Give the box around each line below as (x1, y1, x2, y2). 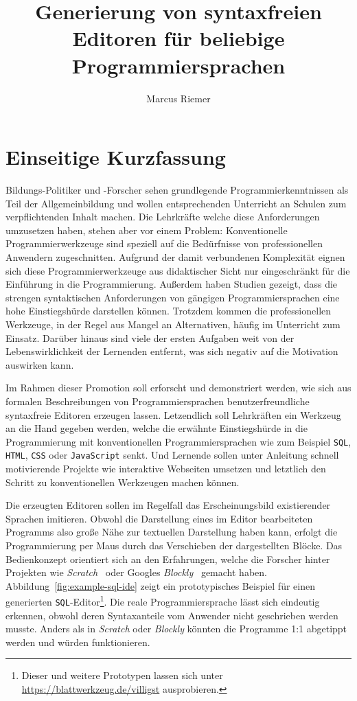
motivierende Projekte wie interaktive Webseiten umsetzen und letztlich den (5, 461, 326, 476)
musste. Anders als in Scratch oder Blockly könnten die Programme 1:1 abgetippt (5, 621, 347, 636)
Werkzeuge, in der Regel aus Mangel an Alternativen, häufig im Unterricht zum (5, 317, 341, 331)
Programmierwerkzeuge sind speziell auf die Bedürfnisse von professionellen (5, 236, 323, 251)
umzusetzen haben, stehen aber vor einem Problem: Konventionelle (5, 222, 288, 237)
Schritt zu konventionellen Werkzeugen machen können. (5, 474, 240, 489)
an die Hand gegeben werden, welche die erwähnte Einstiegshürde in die (5, 421, 308, 435)
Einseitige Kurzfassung (5, 143, 226, 171)
